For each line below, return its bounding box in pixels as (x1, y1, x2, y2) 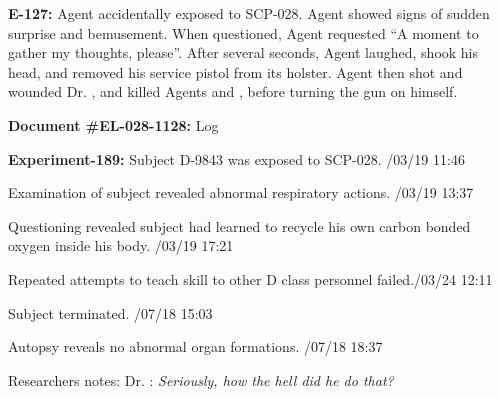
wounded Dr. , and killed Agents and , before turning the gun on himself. (8, 81, 458, 102)
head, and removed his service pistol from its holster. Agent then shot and (8, 61, 463, 82)
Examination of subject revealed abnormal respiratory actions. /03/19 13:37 (8, 182, 474, 203)
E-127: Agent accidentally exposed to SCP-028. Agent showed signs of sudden (8, 3, 490, 23)
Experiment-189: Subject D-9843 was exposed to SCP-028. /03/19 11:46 (8, 148, 465, 169)
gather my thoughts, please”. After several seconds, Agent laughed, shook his (8, 42, 479, 63)
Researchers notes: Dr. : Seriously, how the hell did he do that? (8, 369, 394, 390)
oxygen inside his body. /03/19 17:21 (8, 235, 234, 256)
